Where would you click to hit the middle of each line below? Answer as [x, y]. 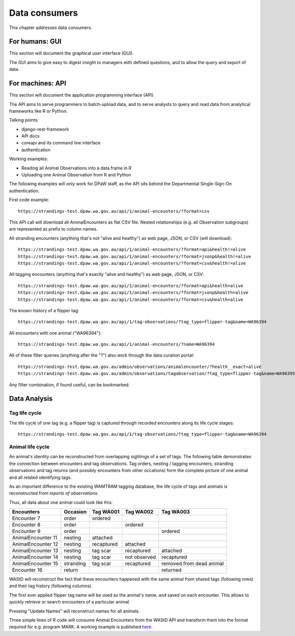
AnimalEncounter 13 [35, 551]
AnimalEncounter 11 [35, 538]
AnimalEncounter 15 [35, 564]
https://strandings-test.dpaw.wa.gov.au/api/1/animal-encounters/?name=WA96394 [116, 344]
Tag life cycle [25, 413]
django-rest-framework [45, 129]
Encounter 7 [26, 518]
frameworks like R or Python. [38, 111]
